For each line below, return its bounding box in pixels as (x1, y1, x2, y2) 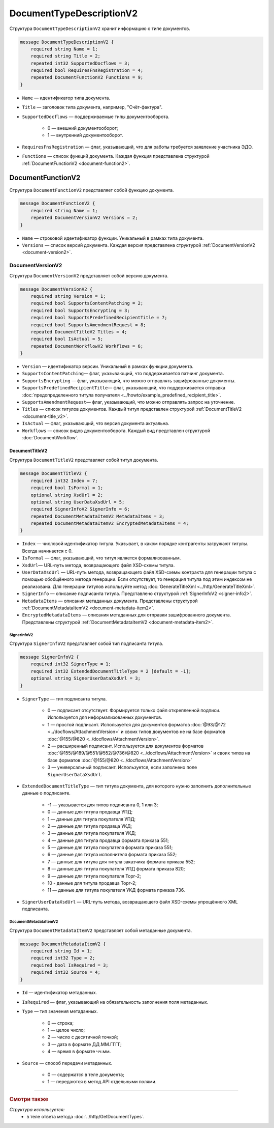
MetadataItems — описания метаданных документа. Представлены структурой (22, 598, 198, 604)
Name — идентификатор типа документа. (22, 95, 111, 101)
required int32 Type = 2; (30, 955, 95, 961)
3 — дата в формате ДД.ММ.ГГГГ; (47, 1041, 122, 1047)
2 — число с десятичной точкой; (47, 1034, 119, 1040)
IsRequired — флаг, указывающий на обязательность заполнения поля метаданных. (22, 999, 209, 1005)
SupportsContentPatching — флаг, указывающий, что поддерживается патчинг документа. (22, 371, 224, 377)
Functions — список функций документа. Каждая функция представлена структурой (22, 153, 210, 159)
